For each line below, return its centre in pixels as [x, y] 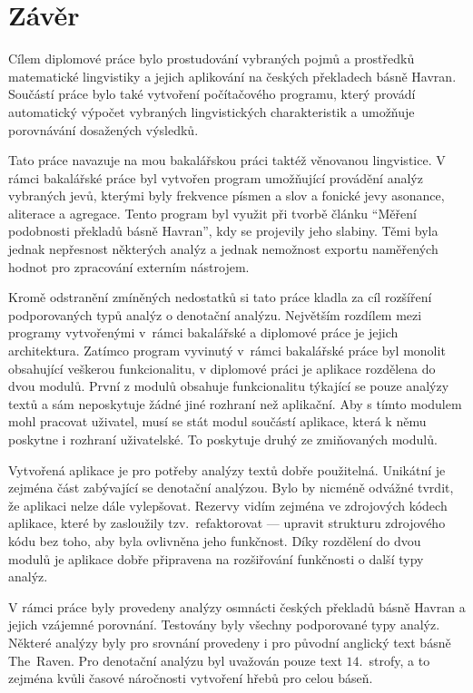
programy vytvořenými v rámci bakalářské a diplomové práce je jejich [203, 332]
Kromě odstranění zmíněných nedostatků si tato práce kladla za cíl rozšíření [220, 297]
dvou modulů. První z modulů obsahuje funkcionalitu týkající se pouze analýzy [229, 386]
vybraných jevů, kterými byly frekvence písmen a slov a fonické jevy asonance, [227, 195]
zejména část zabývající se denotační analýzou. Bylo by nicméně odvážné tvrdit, [231, 488]
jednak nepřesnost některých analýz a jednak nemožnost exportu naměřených [223, 249]
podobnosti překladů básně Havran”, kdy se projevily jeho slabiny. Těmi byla [223, 231]
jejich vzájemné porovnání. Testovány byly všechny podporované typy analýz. [224, 625]
